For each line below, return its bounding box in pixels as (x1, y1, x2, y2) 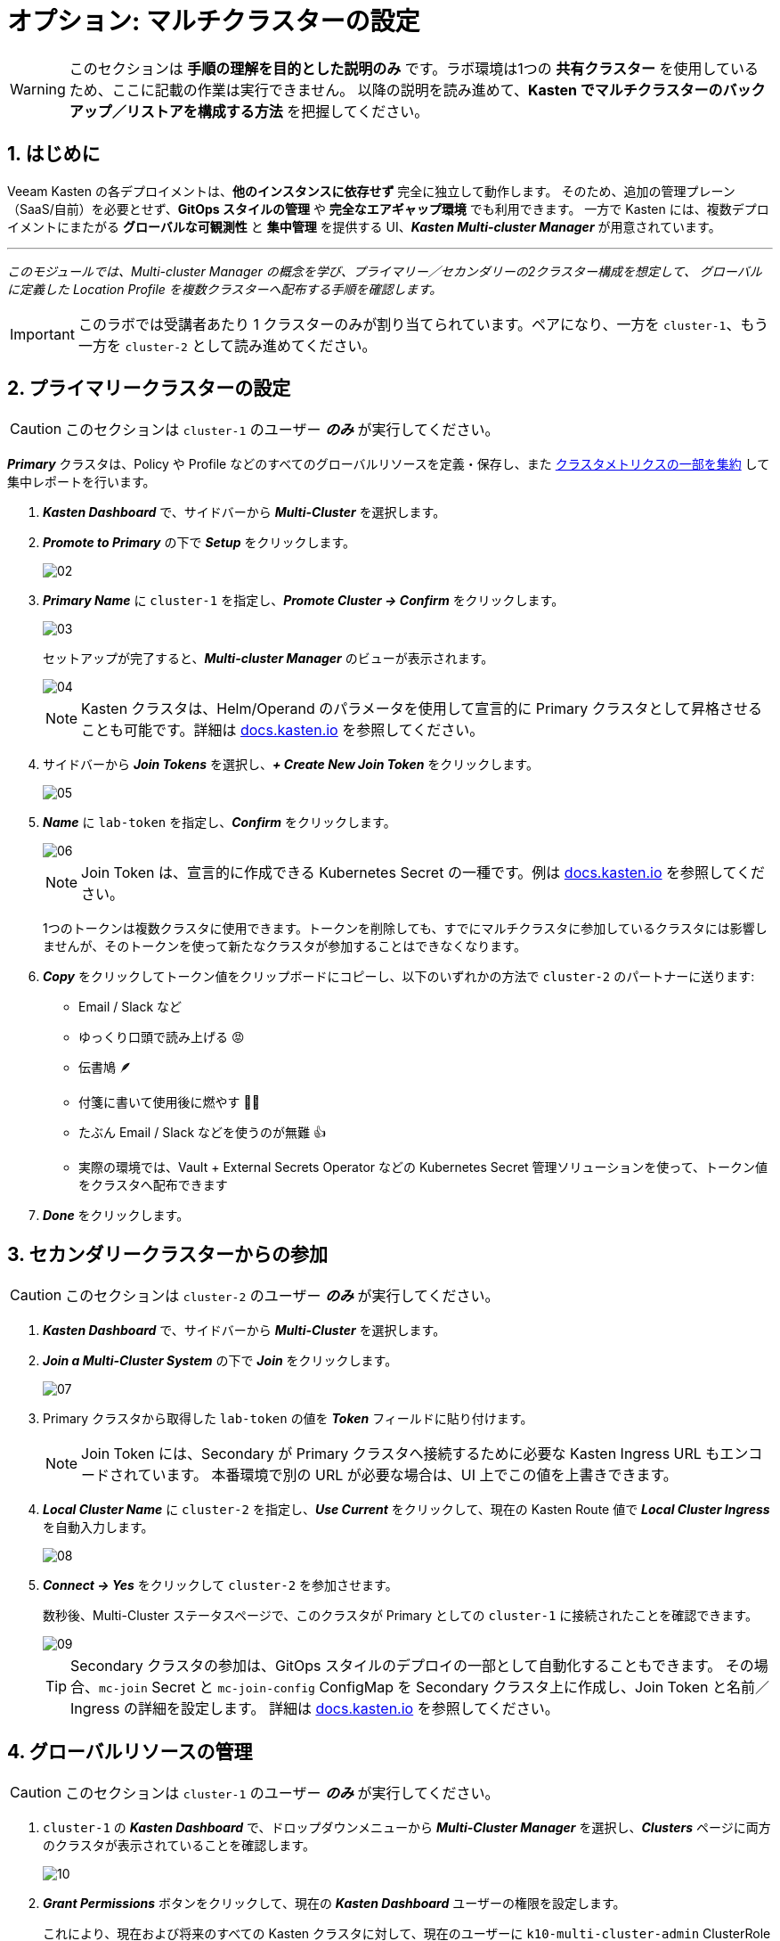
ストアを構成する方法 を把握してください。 (140, 102, 429, 120)
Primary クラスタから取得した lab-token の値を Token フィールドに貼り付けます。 (43, 1411, 533, 1427)
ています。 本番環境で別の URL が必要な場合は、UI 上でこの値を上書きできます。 (137, 1466, 678, 1485)
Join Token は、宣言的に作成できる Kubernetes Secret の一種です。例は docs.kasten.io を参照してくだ (81, 864, 766, 882)
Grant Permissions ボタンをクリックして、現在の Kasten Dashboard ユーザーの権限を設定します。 (43, 1896, 626, 1912)
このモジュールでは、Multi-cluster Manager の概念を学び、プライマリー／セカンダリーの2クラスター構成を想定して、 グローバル (7, 263, 762, 279)
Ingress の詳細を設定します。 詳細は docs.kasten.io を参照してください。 (70, 1699, 559, 1718)
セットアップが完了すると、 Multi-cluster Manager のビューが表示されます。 (43, 651, 494, 667)
